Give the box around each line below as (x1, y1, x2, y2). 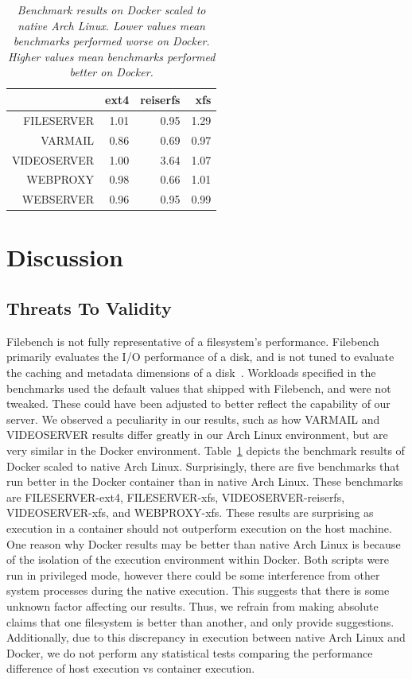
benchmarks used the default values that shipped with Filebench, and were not (6, 379, 391, 396)
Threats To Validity (6, 296, 172, 320)
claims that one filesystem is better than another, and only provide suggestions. (6, 613, 395, 630)
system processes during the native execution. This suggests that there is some (6, 582, 390, 599)
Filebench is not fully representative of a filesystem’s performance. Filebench (6, 332, 379, 349)
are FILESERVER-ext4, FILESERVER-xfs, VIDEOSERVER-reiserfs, (6, 488, 345, 505)
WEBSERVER (21, 191, 95, 208)
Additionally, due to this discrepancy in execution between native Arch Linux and (6, 629, 406, 646)
